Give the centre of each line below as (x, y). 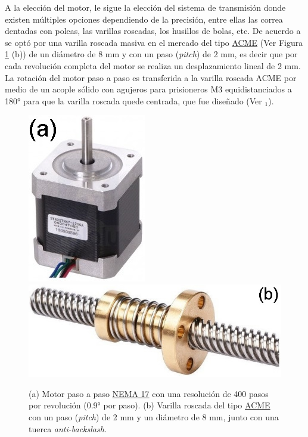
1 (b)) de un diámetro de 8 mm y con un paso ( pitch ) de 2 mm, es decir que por (151, 54)
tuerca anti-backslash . (68, 428)
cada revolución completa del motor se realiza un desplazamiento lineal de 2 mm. (153, 65)
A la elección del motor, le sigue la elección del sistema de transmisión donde (145, 7)
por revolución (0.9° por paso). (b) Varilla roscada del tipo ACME (150, 405)
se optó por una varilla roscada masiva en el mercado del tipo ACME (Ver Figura (154, 42)
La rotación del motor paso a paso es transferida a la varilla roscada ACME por (151, 77)
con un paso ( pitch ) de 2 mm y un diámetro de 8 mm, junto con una (154, 416)
